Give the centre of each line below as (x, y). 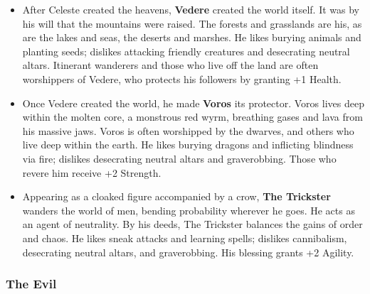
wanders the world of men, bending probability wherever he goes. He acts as (189, 210)
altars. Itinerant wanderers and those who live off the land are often (170, 65)
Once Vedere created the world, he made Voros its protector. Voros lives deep (193, 103)
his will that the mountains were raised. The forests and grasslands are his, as (192, 23)
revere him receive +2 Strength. (92, 172)
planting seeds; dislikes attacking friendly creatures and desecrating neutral (186, 51)
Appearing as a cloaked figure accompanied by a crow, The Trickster (176, 196)
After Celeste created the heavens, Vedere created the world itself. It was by (191, 9)
